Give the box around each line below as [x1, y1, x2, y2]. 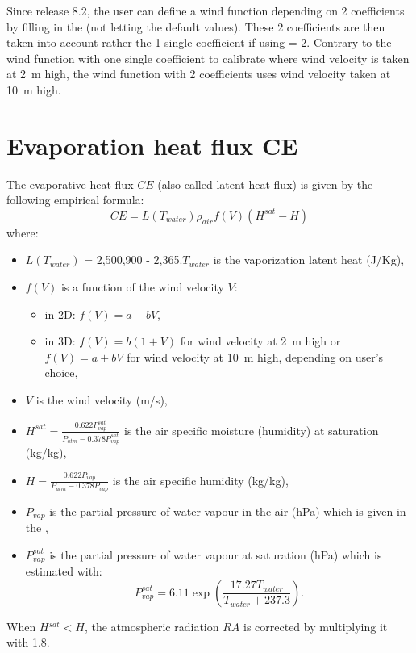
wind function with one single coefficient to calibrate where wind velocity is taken [6, 49, 410, 66]
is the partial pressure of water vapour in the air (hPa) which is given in [49, 502, 406, 519]
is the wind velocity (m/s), [35, 391, 168, 408]
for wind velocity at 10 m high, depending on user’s [127, 348, 384, 365]
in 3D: [44, 333, 76, 350]
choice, [44, 364, 78, 381]
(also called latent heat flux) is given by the [157, 175, 373, 192]
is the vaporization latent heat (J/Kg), [213, 251, 405, 268]
